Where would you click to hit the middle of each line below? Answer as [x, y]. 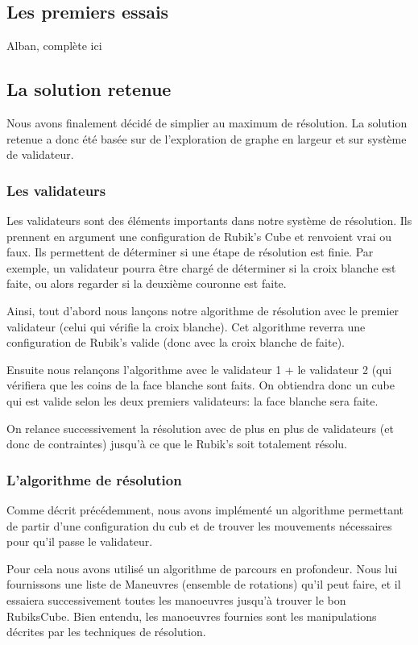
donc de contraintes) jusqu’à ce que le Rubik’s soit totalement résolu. [177, 444]
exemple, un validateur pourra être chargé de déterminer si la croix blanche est [201, 267]
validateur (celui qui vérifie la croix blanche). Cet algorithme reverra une [186, 326]
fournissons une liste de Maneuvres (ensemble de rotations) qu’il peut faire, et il [204, 584]
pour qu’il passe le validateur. [80, 541]
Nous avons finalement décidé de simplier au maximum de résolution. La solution [207, 123]
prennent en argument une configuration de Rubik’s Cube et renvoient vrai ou [199, 236]
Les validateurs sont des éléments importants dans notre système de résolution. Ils [209, 220]
